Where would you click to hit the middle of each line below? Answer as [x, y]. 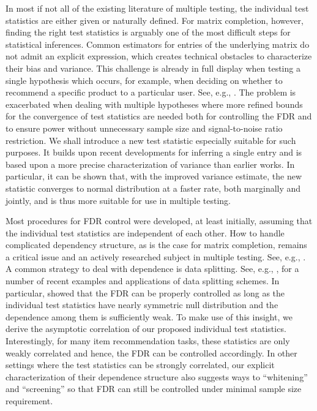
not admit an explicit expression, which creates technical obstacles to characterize [159, 56]
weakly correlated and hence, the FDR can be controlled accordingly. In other [151, 353]
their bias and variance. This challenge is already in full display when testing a [153, 68]
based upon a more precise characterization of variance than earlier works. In [150, 164]
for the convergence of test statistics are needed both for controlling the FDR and [159, 116]
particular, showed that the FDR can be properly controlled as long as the [145, 292]
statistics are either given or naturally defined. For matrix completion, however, [155, 20]
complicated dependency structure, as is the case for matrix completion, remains [156, 245]
